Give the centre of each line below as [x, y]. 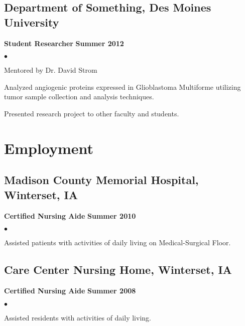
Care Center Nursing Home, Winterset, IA [118, 270]
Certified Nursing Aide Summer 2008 [70, 290]
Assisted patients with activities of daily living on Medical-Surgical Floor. [117, 242]
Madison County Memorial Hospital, [101, 180]
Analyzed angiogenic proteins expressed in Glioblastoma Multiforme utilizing [122, 87]
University [32, 22]
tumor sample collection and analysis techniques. [79, 97]
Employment [49, 148]
